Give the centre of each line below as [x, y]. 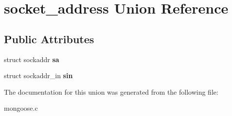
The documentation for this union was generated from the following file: [111, 91]
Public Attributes [49, 39]
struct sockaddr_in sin [38, 75]
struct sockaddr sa [32, 59]
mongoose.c [21, 108]
